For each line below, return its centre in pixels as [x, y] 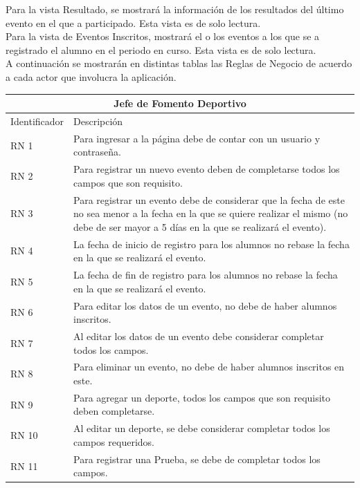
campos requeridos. [114, 441]
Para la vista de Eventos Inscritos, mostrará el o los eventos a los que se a [163, 36]
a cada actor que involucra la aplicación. [91, 76]
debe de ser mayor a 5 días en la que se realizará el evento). [200, 226]
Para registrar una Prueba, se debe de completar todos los [197, 459]
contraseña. [98, 152]
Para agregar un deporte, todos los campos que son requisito [202, 397]
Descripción [98, 121]
